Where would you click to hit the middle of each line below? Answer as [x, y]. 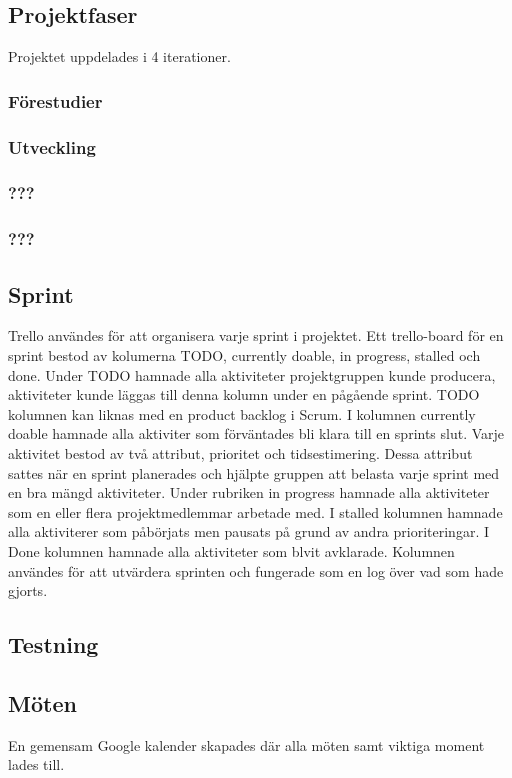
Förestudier [55, 100]
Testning [53, 644]
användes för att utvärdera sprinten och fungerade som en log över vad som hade [256, 570]
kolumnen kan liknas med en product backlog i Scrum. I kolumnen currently [242, 413]
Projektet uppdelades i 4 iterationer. [119, 56]
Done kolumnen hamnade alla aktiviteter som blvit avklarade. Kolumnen [231, 550]
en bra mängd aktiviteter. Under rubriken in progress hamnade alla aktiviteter [249, 492]
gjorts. [28, 590]
